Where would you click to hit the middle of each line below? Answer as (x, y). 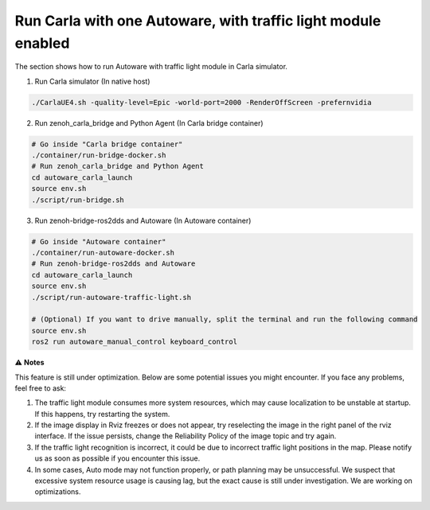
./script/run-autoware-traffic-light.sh (111, 297)
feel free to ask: (41, 388)
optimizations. (58, 492)
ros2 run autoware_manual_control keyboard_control (135, 342)
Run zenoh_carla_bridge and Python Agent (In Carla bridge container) (149, 123)
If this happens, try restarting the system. (102, 414)
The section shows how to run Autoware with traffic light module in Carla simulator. (151, 67)
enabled (42, 43)
